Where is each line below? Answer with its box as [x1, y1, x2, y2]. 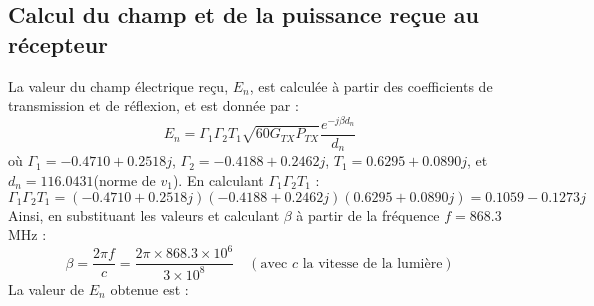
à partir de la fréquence [296, 204, 440, 225]
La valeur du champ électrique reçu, [8, 75, 229, 96]
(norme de [93, 169, 156, 190]
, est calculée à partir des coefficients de [249, 75, 493, 96]
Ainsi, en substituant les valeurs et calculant [8, 204, 280, 225]
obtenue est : [110, 278, 189, 299]
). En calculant [172, 169, 264, 190]
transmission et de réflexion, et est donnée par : [8, 95, 299, 116]
